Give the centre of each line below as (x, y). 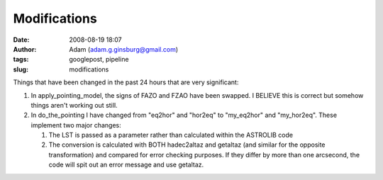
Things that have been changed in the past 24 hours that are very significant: (126, 82)
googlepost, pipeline (99, 60)
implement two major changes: (76, 125)
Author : (25, 49)
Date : (21, 40)
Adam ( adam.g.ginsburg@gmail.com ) (124, 49)
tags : (21, 60)
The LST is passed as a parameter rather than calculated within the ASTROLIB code (171, 135)
